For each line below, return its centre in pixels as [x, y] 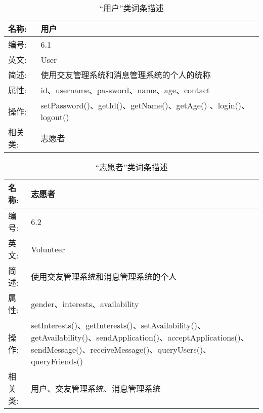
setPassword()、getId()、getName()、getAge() [124, 105]
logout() [55, 117]
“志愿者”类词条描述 [131, 167]
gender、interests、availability [85, 304]
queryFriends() [57, 361]
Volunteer [48, 249]
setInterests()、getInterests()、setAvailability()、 [118, 325]
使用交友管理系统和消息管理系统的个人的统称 [126, 75]
